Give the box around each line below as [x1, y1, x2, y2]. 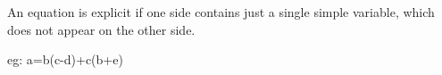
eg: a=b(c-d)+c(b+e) [7, 50, 123, 69]
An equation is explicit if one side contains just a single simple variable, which [7, 3, 435, 21]
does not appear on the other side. [7, 20, 196, 38]
